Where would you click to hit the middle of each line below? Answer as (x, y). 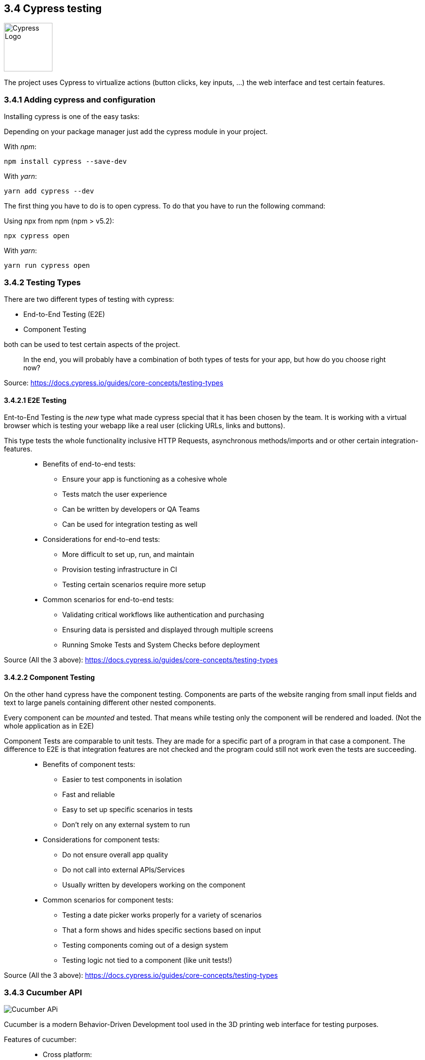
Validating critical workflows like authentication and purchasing (163, 615)
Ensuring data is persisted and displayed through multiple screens (168, 630)
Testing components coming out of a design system (145, 945)
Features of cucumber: (40, 1040)
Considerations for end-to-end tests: (102, 539)
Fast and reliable (89, 795)
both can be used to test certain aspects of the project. (92, 344)
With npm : (20, 147)
